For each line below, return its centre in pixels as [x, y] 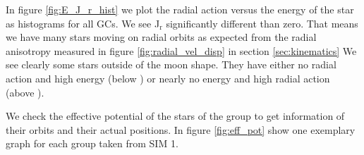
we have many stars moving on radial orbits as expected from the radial [161, 37]
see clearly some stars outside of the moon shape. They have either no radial [171, 64]
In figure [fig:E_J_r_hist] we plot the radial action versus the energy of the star [180, 9]
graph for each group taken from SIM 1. [92, 143]
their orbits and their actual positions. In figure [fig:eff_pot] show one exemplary [181, 129]
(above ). [25, 92]
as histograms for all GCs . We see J [83, 23]
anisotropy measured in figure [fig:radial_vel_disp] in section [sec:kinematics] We [181, 50]
